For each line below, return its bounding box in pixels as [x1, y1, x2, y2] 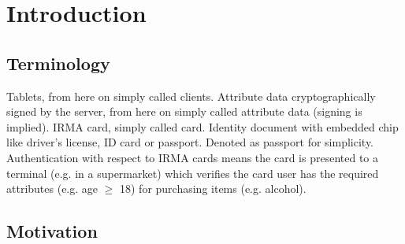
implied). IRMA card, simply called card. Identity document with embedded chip [6, 118, 399, 135]
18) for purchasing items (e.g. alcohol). [119, 180, 307, 197]
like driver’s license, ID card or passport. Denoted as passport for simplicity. [6, 134, 374, 150]
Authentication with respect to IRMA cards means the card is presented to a [6, 149, 379, 165]
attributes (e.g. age [6, 180, 98, 197]
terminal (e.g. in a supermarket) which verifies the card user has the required [6, 165, 379, 181]
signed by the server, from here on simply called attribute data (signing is [6, 103, 362, 120]
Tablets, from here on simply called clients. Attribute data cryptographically [6, 87, 376, 104]
